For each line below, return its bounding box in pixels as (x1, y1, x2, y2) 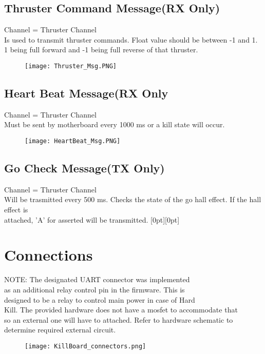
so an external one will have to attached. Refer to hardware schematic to (4, 314, 233, 325)
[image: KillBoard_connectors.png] (25, 342, 146, 350)
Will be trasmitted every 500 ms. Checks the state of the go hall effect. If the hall (4, 194, 261, 205)
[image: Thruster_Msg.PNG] (25, 62, 117, 70)
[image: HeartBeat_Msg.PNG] (25, 137, 121, 145)
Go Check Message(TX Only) (4, 160, 165, 176)
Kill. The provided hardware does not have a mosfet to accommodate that (4, 304, 238, 315)
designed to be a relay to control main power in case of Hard (4, 294, 195, 305)
